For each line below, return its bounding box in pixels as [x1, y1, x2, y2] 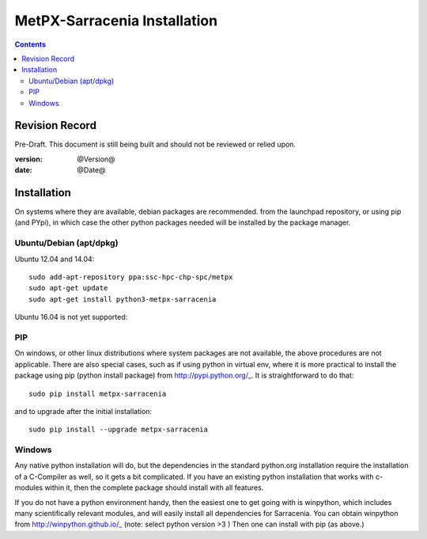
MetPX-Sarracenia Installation [14, 12, 217, 29]
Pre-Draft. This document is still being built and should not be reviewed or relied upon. [14, 139, 297, 150]
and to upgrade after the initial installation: [14, 406, 153, 416]
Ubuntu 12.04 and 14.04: [14, 254, 95, 264]
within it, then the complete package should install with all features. [44, 483, 264, 492]
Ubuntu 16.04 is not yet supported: [14, 313, 128, 322]
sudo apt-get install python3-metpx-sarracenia [28, 294, 217, 304]
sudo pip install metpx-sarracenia [28, 389, 167, 398]
